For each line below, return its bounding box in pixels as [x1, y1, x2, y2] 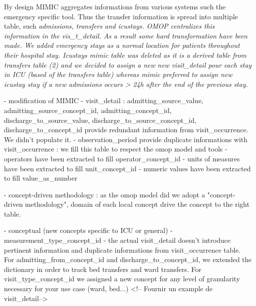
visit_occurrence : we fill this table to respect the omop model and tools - [4, 144, 227, 154]
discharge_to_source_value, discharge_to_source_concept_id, [4, 115, 197, 125]
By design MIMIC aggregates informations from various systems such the [4, 1, 226, 11]
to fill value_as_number [4, 173, 77, 183]
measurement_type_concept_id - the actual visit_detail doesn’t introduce [4, 235, 231, 245]
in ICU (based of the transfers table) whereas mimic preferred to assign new [4, 69, 232, 79]
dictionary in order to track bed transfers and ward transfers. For [4, 264, 202, 274]
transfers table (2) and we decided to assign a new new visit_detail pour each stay [4, 59, 252, 70]
